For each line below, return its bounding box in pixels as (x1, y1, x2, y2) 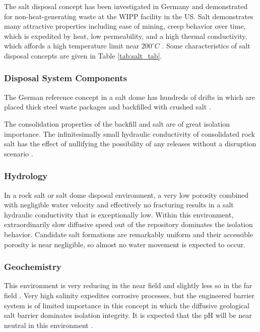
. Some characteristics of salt (162, 40, 250, 51)
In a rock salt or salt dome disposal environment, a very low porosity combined (4, 189, 249, 200)
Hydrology (4, 170, 48, 182)
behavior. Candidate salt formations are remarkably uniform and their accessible (4, 229, 253, 239)
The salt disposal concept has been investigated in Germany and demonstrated (4, 1, 248, 11)
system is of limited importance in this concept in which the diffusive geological (4, 300, 249, 310)
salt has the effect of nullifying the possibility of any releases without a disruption (4, 138, 256, 149)
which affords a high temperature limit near (4, 40, 140, 51)
